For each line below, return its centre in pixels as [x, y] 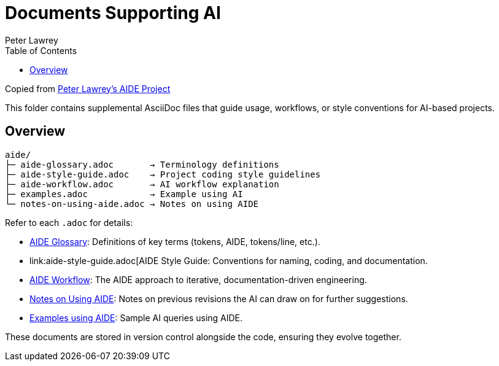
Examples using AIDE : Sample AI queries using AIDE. [136, 317]
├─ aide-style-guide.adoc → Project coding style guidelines [163, 174]
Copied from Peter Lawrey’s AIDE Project [88, 88]
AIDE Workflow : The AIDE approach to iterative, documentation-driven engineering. [198, 279]
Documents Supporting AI [113, 13]
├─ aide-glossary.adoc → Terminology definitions [142, 164]
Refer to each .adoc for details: [69, 222]
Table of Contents [41, 50]
